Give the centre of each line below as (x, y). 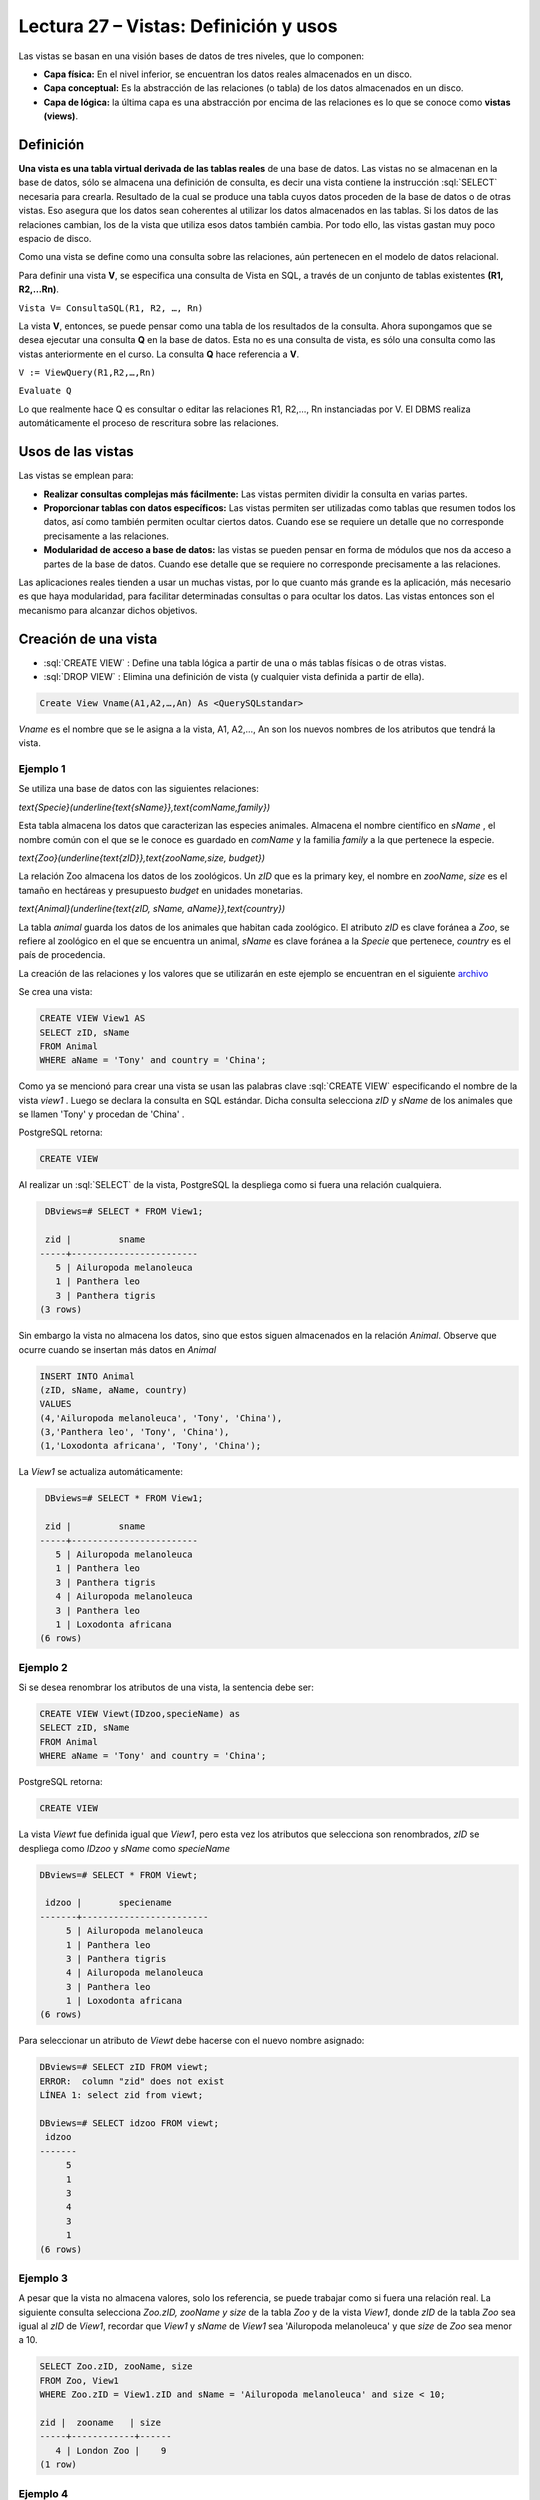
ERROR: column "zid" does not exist (132, 2081)
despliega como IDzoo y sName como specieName (124, 1848)
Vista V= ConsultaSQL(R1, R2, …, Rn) (111, 308)
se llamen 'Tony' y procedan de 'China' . (101, 1114)
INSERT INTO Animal (87, 1376)
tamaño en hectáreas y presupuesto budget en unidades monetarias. (161, 890)
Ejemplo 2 (43, 1667)
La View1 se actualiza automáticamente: (101, 1472)
